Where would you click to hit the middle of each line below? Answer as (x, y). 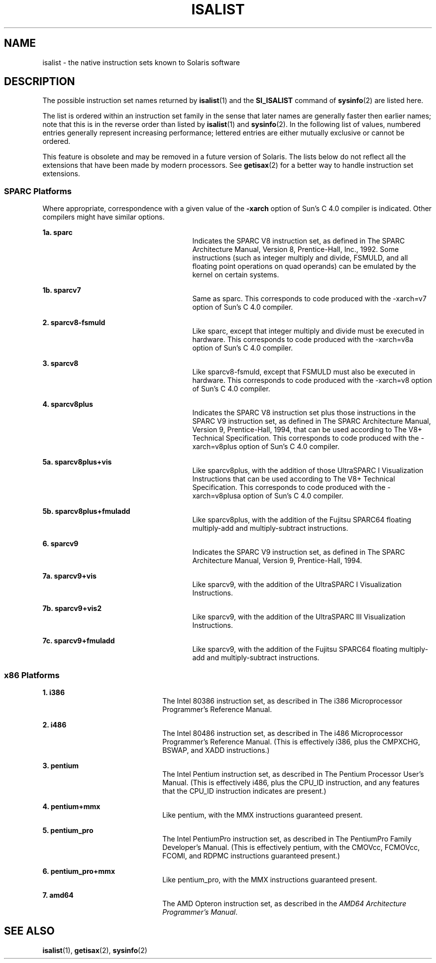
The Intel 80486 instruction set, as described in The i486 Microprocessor (283, 733)
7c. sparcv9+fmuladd (79, 641)
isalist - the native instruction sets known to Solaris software (141, 62)
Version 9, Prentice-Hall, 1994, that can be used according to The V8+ (307, 430)
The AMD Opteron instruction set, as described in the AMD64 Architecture (284, 903)
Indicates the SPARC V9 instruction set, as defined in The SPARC (299, 552)
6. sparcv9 (60, 544)
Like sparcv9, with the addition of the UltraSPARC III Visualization (299, 617)
